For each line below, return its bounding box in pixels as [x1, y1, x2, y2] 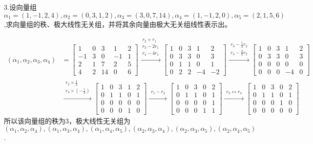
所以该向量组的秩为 [4, 115, 65, 125]
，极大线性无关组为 [69, 115, 130, 125]
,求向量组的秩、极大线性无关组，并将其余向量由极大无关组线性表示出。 [4, 19, 231, 29]
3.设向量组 [4, 2, 37, 12]
